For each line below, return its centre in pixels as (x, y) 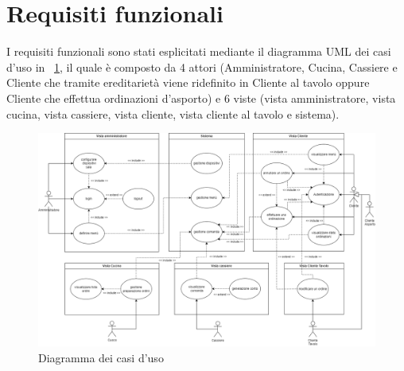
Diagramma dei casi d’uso (101, 357)
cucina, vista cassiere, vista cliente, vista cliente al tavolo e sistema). (173, 113)
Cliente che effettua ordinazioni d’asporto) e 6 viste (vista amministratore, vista (201, 98)
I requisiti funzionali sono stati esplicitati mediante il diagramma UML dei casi (199, 51)
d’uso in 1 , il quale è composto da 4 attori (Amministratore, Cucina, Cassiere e (202, 66)
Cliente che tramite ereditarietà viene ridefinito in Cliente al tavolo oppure (188, 82)
